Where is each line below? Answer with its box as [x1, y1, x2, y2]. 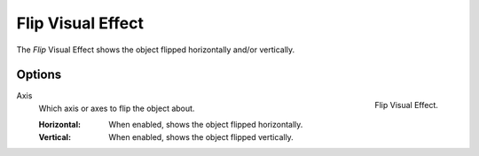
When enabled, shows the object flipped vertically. [108, 131, 294, 142]
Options [16, 67, 62, 82]
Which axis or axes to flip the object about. [38, 103, 195, 113]
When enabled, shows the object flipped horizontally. [108, 120, 303, 130]
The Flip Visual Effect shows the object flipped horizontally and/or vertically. [16, 44, 295, 55]
